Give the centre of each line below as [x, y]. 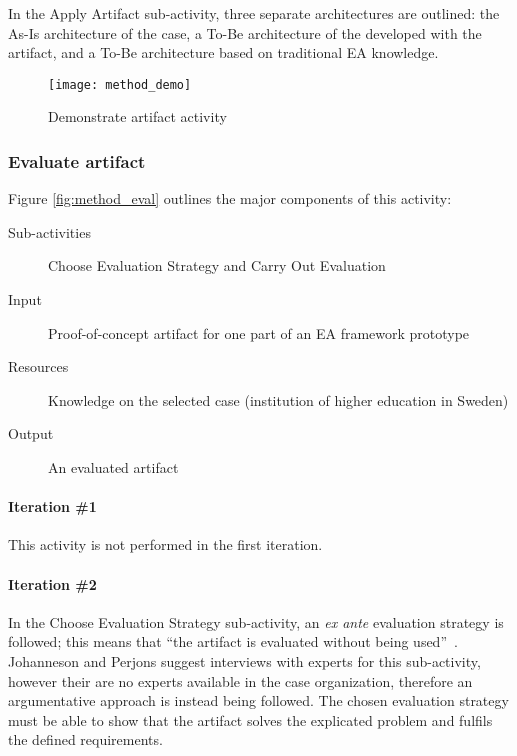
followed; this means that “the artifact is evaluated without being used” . [233, 641]
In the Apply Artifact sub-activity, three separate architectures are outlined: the [254, 13]
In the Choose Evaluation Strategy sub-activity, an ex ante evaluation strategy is [256, 621]
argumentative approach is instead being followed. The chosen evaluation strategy [258, 700]
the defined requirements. [85, 739]
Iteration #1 [52, 506]
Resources [38, 366]
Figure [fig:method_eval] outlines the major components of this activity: [230, 198]
